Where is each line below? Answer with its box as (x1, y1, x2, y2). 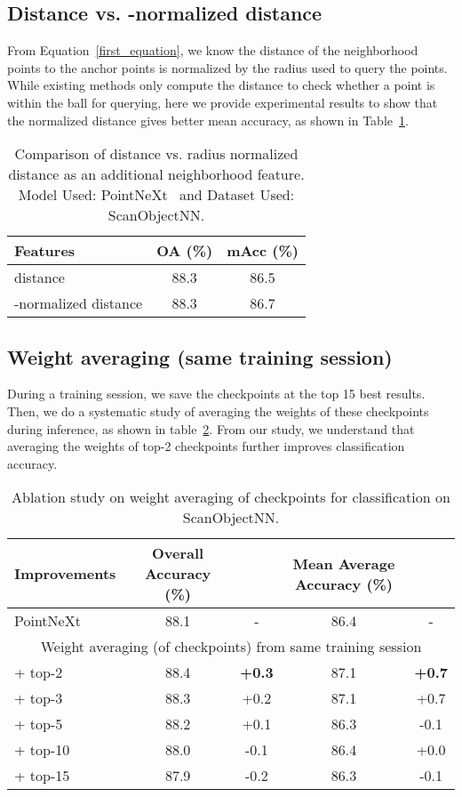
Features (14, 240, 76, 262)
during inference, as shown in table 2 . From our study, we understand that (7, 419, 415, 438)
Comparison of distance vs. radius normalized (14, 143, 299, 165)
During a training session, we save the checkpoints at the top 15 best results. (7, 384, 426, 403)
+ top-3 (14, 688, 63, 709)
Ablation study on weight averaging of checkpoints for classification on (12, 487, 450, 508)
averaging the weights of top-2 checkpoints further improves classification (7, 437, 405, 455)
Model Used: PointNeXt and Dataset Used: (18, 184, 295, 205)
